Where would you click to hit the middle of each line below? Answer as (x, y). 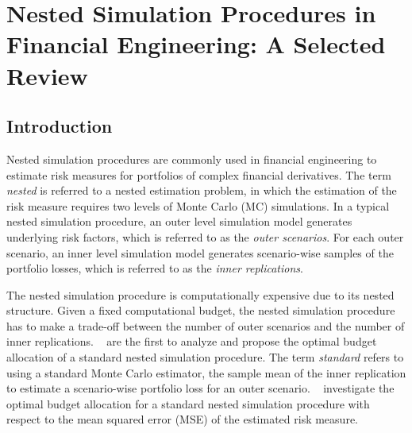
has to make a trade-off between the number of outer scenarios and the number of (206, 325)
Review (47, 75)
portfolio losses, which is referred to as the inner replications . (155, 268)
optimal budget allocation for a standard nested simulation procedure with (188, 403)
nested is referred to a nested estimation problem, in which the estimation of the (202, 190)
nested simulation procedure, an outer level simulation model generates (179, 221)
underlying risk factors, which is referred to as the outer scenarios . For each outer (205, 236)
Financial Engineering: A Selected (196, 44)
